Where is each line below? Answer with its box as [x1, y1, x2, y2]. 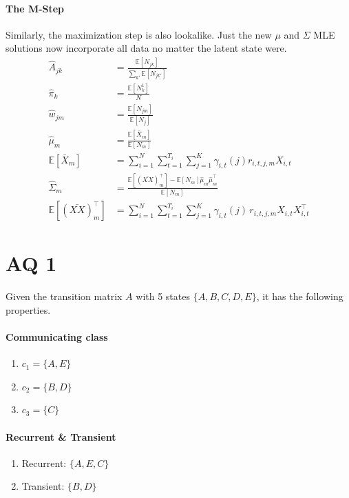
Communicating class [6, 330, 108, 344]
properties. [6, 302, 51, 317]
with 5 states [136, 289, 190, 303]
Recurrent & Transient [6, 429, 116, 444]
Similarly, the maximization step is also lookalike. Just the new [6, 27, 272, 41]
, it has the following [256, 289, 343, 303]
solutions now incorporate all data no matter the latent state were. [6, 41, 287, 55]
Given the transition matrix [6, 289, 123, 303]
